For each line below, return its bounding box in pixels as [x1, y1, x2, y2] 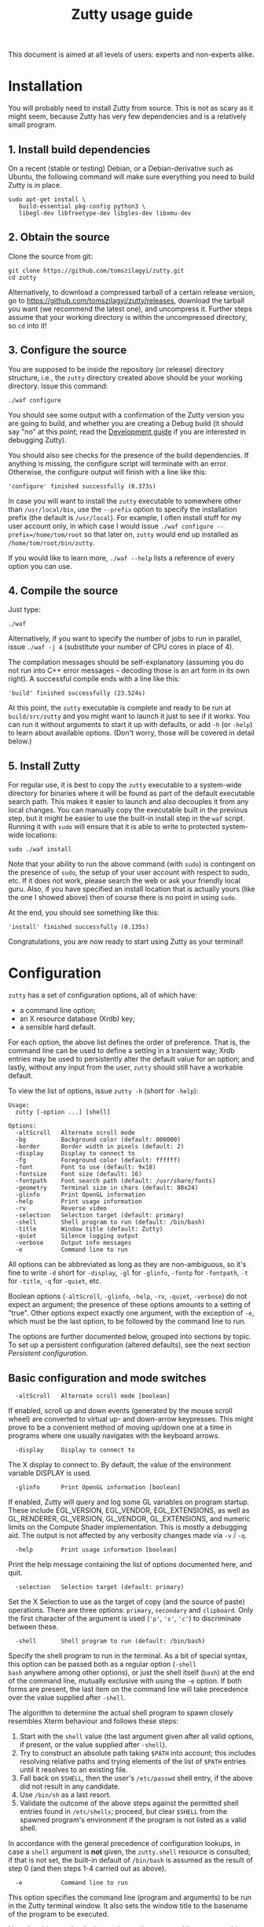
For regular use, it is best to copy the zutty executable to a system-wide [8, 780, 242, 790]
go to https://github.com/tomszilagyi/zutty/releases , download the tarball [8, 295, 245, 305]
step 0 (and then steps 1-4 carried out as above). [8, 1863, 167, 1873]
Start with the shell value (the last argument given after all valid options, [19, 1731, 255, 1741]
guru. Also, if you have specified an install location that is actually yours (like [8, 884, 255, 894]
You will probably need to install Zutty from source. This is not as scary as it [8, 104, 254, 113]
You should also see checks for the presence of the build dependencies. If [8, 450, 249, 460]
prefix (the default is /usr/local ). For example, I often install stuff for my [8, 512, 242, 522]
